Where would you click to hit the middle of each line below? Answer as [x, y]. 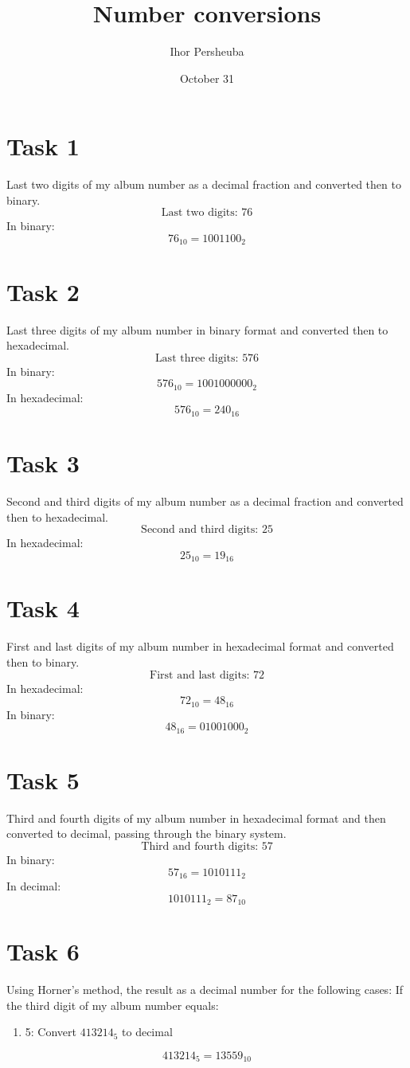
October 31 [207, 78]
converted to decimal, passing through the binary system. [146, 833]
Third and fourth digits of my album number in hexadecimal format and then [196, 818]
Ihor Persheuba [207, 51]
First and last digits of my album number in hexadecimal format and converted [200, 646]
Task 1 [43, 146]
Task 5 [43, 779]
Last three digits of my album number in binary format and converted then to [197, 329]
